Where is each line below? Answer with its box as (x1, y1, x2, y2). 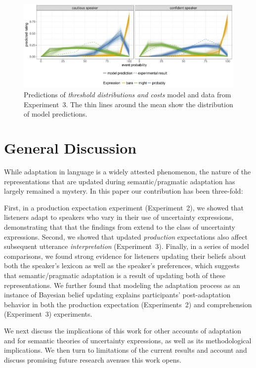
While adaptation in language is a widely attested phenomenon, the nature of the (4, 166, 251, 177)
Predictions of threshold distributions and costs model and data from (24, 89, 231, 100)
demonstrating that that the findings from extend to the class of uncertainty (4, 221, 235, 232)
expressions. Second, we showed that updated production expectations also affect (4, 231, 248, 242)
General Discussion (4, 138, 137, 158)
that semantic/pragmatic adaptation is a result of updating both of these (4, 270, 226, 280)
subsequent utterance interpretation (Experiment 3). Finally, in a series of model (4, 241, 250, 251)
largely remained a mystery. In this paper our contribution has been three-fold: (4, 186, 243, 196)
